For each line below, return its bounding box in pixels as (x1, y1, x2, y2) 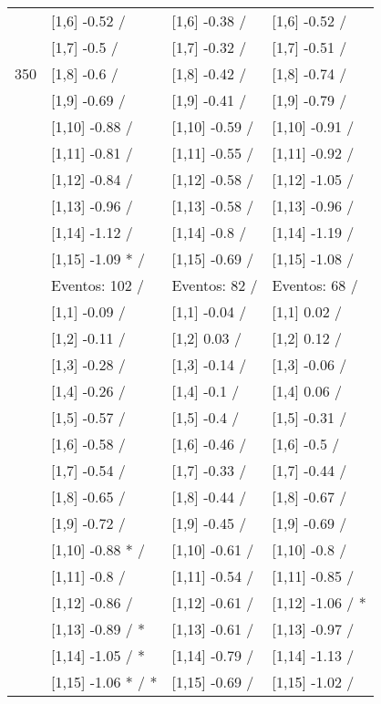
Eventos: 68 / (272, 274, 358, 295)
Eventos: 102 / (51, 274, 145, 295)
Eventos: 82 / (171, 274, 258, 295)
